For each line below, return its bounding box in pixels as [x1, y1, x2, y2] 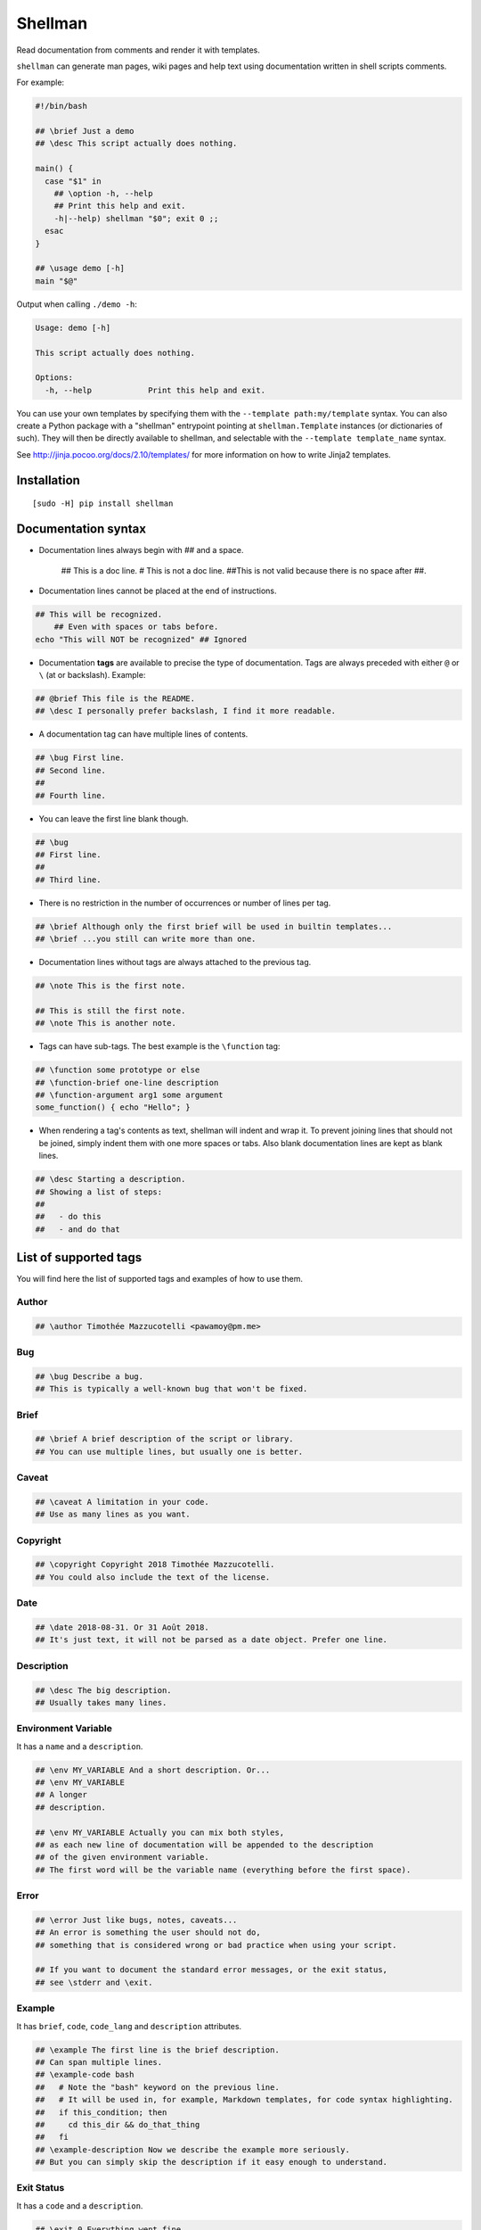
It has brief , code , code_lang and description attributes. [16, 2020, 242, 2031]
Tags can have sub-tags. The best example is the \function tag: [38, 1041, 281, 1052]
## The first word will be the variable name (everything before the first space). [35, 1864, 412, 1875]
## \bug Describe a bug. [35, 1371, 144, 1382]
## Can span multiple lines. [35, 2057, 163, 2067]
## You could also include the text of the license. [35, 1572, 271, 1582]
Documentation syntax [16, 522, 147, 537]
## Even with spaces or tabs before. [53, 622, 219, 632]
